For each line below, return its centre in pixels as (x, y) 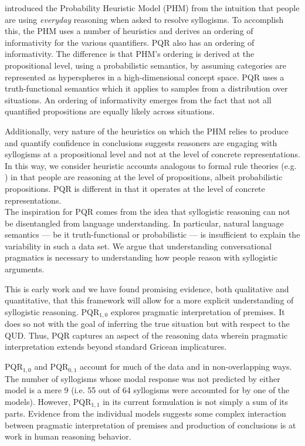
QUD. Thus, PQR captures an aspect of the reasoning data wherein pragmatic (146, 335)
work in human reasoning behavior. (68, 436)
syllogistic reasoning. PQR (52, 311)
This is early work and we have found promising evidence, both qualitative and (147, 288)
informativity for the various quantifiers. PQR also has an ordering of (130, 42)
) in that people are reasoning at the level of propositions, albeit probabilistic (144, 177)
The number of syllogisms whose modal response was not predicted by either (143, 378)
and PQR (51, 366)
